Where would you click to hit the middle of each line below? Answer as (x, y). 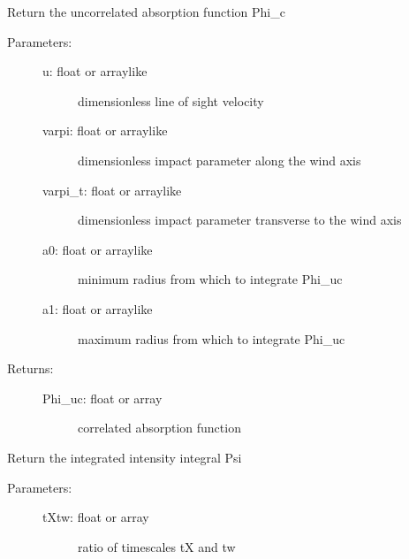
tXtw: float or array (96, 517)
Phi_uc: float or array (102, 398)
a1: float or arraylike (98, 308)
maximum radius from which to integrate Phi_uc (212, 338)
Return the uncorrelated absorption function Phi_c (146, 11)
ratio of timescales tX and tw (157, 546)
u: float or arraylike (95, 71)
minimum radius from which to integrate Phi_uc (210, 279)
